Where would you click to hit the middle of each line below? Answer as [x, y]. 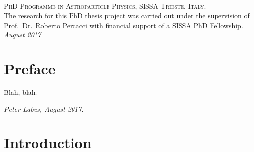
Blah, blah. [21, 92]
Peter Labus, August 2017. [44, 108]
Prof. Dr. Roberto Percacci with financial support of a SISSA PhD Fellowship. [124, 25]
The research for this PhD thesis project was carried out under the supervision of [127, 15]
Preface [30, 69]
